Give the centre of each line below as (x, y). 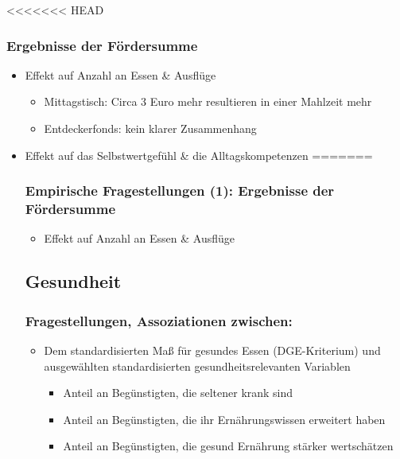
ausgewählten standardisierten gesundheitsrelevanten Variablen (197, 366)
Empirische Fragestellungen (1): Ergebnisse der (180, 191)
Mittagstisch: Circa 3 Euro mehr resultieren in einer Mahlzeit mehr (208, 101)
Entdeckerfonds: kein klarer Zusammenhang (150, 128)
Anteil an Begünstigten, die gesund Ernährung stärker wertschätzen (228, 446)
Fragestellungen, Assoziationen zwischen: (159, 320)
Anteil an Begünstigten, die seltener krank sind (178, 393)
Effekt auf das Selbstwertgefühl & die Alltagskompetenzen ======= (199, 155)
